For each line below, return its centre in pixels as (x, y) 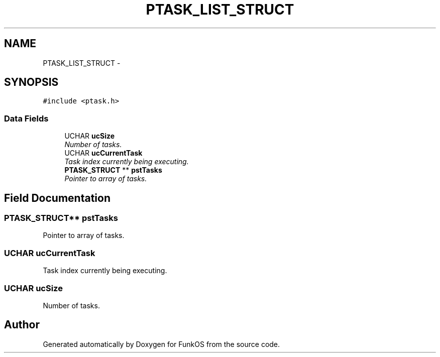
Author (22, 325)
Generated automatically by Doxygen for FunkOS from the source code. (161, 344)
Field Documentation (57, 198)
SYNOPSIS (31, 82)
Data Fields (26, 118)
